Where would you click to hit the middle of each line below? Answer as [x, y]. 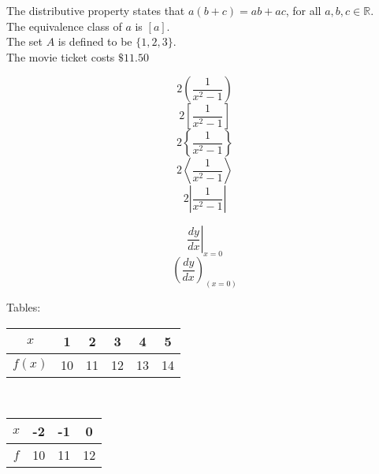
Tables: [24, 307]
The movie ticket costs [61, 56]
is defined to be [95, 41]
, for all [303, 10]
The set [24, 41]
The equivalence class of [64, 26]
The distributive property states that [96, 10]
